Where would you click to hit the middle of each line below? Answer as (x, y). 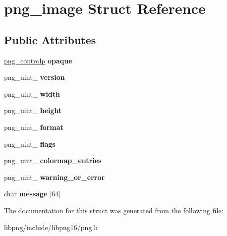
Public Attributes (50, 39)
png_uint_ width (32, 93)
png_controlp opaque (38, 60)
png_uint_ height (33, 110)
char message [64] (32, 194)
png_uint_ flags (30, 144)
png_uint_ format (34, 127)
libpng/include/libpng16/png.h (51, 227)
